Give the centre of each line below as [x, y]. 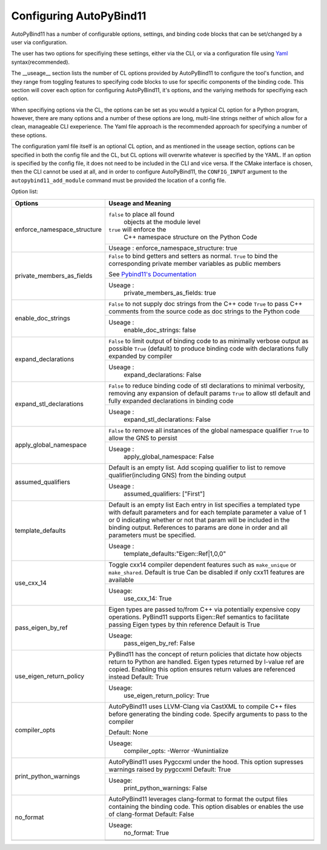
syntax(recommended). [40, 62]
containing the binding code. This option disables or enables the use [206, 806]
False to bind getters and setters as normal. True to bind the [193, 256]
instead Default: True [139, 676]
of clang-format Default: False [151, 814]
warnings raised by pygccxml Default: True [170, 769]
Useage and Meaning [140, 203]
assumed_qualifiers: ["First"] [164, 493]
